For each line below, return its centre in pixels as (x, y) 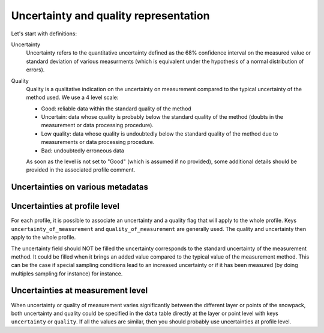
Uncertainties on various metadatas (80, 187)
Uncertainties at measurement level (79, 291)
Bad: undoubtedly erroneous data (82, 151)
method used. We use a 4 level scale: (72, 97)
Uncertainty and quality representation (110, 16)
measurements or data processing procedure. (98, 142)
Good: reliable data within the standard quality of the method (116, 109)
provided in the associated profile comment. (81, 170)
